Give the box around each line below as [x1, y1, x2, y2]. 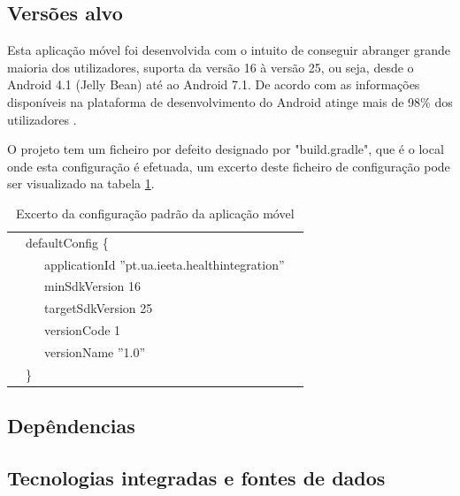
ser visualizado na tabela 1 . [7, 174, 155, 193]
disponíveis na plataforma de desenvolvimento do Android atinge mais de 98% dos [7, 92, 453, 111]
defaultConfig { [26, 233, 109, 251]
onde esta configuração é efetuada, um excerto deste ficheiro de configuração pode [7, 156, 450, 175]
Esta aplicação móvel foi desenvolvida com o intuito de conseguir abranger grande [7, 41, 451, 59]
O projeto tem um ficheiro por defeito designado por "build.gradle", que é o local [7, 140, 444, 158]
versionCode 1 [44, 321, 121, 340]
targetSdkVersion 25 [44, 299, 153, 317]
